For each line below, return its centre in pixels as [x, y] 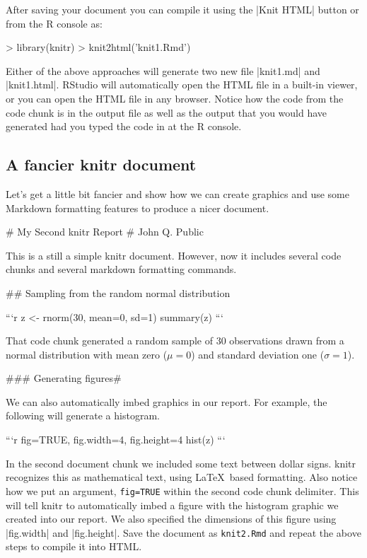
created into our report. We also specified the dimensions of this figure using [171, 519]
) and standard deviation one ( [258, 354]
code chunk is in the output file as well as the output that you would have [167, 112]
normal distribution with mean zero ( [87, 354]
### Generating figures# [64, 378]
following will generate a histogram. [83, 415]
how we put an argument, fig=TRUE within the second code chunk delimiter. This [182, 490]
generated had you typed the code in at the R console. [124, 126]
